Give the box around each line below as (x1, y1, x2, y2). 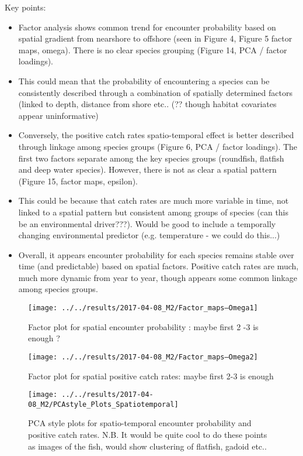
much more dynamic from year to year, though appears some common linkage (18, 271, 297, 283)
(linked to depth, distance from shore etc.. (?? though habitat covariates (18, 98, 277, 110)
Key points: (5, 1, 46, 13)
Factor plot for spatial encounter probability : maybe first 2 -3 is (28, 320, 259, 332)
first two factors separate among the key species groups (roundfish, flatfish (18, 152, 284, 164)
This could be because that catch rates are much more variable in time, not (18, 194, 289, 207)
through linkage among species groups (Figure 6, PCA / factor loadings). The (18, 140, 298, 152)
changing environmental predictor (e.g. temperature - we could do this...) (18, 229, 280, 241)
